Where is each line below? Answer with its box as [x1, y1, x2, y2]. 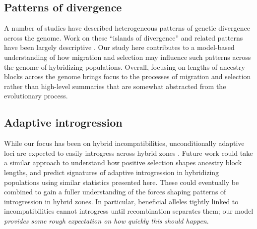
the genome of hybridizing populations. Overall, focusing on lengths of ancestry [4, 61, 245, 72]
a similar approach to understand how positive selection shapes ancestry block [4, 157, 242, 168]
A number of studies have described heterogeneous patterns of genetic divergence [4, 23, 250, 33]
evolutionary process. [4, 91, 68, 101]
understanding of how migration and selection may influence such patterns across [4, 51, 251, 62]
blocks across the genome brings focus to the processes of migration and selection [4, 71, 251, 82]
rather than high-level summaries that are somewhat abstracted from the [4, 81, 226, 91]
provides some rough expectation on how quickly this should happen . [4, 215, 209, 226]
